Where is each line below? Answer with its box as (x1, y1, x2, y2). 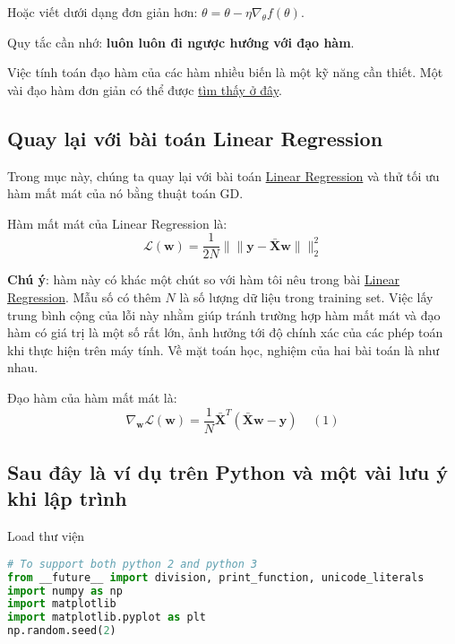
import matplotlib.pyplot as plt (7, 611, 206, 624)
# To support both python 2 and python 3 (7, 557, 258, 570)
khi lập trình (7, 484, 127, 512)
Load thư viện (7, 527, 85, 545)
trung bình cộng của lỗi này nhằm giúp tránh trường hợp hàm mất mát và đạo (7, 305, 441, 324)
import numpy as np (7, 584, 123, 597)
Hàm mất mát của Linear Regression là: (7, 213, 227, 232)
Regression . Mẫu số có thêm (7, 288, 161, 307)
